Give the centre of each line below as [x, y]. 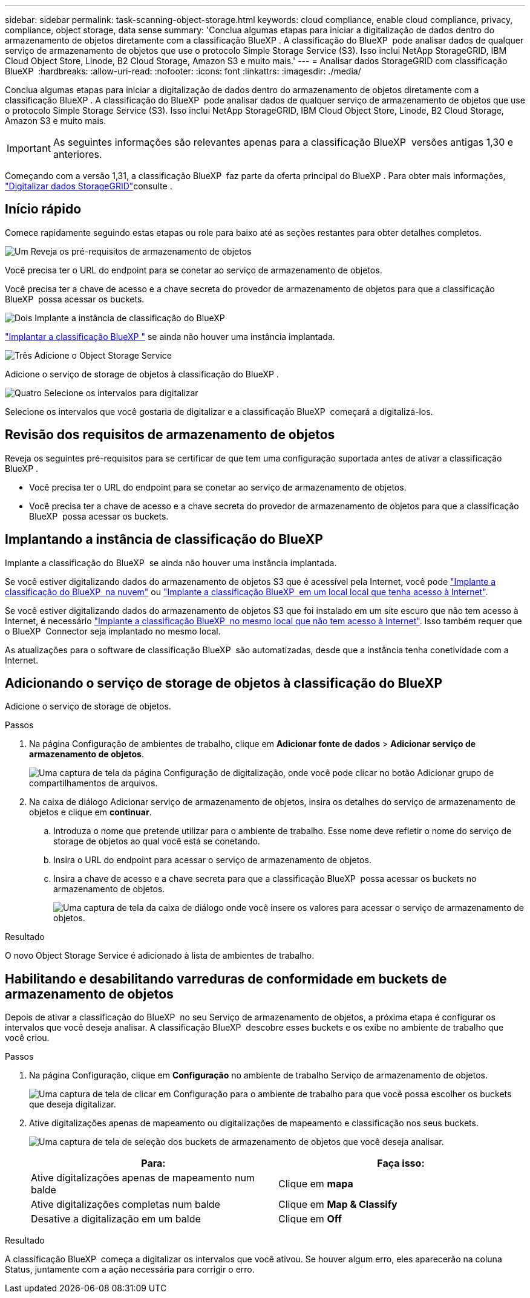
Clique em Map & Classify [338, 1205]
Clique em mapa [316, 1184]
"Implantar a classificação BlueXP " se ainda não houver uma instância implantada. [170, 336]
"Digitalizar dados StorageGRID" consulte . [89, 186]
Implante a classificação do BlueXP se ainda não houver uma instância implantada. [171, 563]
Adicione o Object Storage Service [103, 355]
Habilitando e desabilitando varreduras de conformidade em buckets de [226, 979]
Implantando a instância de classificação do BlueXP [164, 540]
